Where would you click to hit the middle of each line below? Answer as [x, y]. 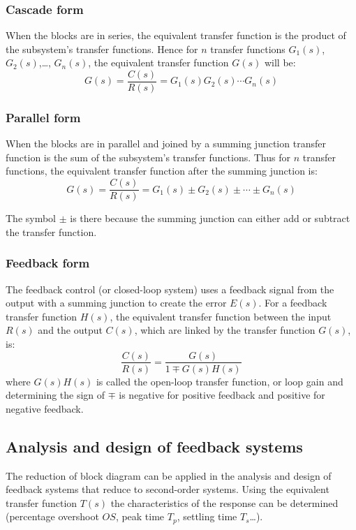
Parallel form [43, 117]
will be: [280, 62]
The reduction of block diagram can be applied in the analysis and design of [169, 475]
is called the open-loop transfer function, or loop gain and [220, 381]
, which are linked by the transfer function [225, 330]
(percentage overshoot [52, 516]
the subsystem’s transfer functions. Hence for [102, 49]
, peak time [140, 516]
